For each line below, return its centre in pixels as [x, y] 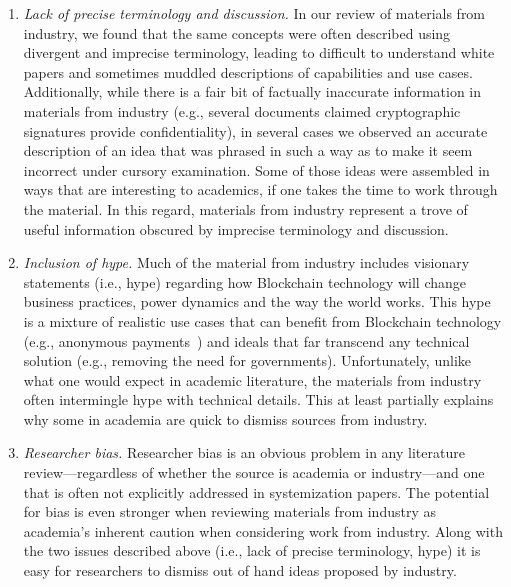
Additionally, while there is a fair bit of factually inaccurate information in [252, 91]
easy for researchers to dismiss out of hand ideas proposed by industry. [240, 570]
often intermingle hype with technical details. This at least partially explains [258, 399]
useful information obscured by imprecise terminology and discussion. [236, 228]
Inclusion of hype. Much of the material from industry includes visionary [246, 262]
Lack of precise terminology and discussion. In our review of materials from [254, 13]
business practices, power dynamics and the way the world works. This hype [257, 301]
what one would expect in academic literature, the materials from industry [252, 379]
